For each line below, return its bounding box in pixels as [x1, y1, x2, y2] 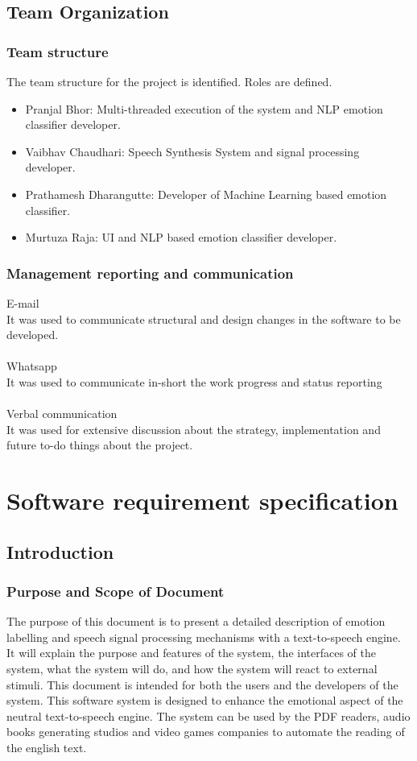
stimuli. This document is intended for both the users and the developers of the [6, 676, 398, 693]
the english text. [6, 739, 87, 756]
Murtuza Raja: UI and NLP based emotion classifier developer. [25, 229, 337, 246]
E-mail [6, 294, 39, 311]
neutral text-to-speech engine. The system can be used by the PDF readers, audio [6, 707, 411, 724]
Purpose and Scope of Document [6, 581, 225, 601]
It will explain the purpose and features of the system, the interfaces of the [6, 644, 376, 661]
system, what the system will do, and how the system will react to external [6, 660, 378, 677]
